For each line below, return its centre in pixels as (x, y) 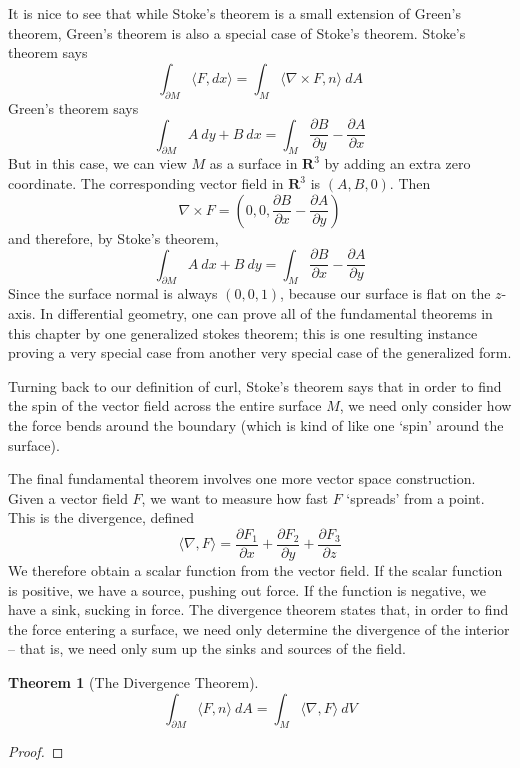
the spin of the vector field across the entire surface (165, 405)
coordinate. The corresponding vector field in (146, 183)
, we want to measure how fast (235, 497)
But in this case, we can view (97, 163)
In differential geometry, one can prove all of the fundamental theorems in (266, 313)
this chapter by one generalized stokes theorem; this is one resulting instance (243, 332)
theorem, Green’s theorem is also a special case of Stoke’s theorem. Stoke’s (237, 32)
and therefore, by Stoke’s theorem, (113, 237)
